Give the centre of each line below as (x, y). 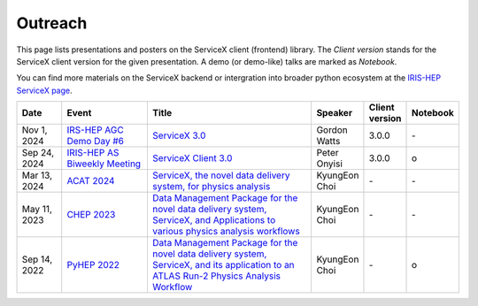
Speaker (335, 113)
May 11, (37, 210)
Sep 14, (37, 259)
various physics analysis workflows (226, 232)
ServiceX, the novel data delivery (221, 175)
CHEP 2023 (91, 215)
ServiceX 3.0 (179, 135)
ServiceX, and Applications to (214, 220)
